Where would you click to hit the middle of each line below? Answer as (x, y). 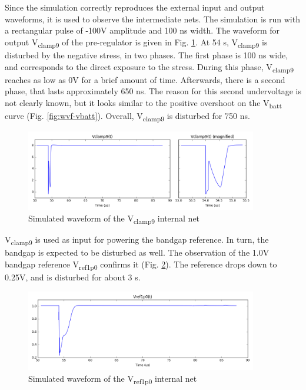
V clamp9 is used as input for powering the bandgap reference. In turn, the (137, 240)
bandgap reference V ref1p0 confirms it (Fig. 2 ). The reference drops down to (141, 265)
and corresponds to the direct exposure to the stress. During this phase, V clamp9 (149, 67)
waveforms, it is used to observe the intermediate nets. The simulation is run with (152, 19)
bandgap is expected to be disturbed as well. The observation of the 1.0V (137, 252)
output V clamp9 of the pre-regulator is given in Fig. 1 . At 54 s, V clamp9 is (136, 42)
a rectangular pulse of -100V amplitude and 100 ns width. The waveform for (142, 30)
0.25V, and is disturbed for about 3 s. (73, 277)
